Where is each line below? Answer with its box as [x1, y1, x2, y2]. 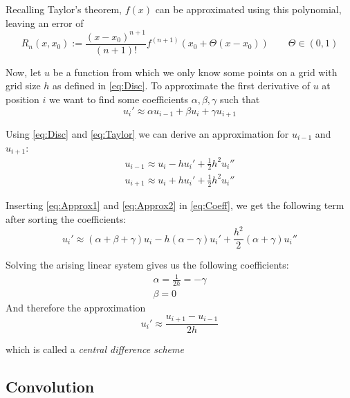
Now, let [6, 64, 42, 79]
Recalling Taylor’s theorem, [6, 2, 122, 16]
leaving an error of [6, 15, 84, 30]
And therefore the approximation [6, 300, 146, 315]
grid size [6, 78, 41, 93]
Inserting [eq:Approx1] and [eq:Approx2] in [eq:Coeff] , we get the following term [6, 198, 344, 212]
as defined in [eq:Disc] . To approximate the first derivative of [53, 78, 311, 93]
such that [220, 91, 260, 106]
